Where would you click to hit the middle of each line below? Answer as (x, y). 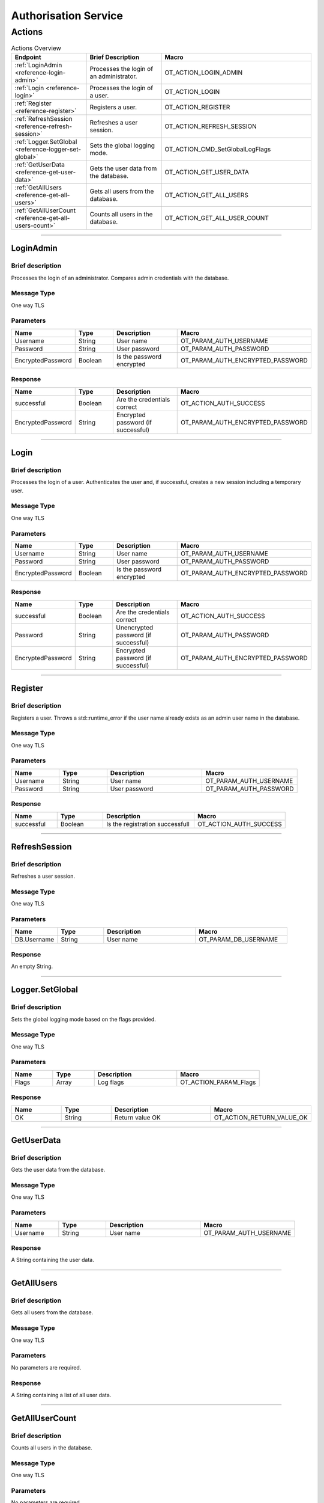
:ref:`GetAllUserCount (45, 210)
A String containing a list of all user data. (61, 1395)
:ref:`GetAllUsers (38, 188)
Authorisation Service (67, 16)
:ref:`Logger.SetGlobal (46, 141)
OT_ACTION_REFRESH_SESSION (211, 126)
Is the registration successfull (148, 824)
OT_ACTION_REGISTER (197, 107)
